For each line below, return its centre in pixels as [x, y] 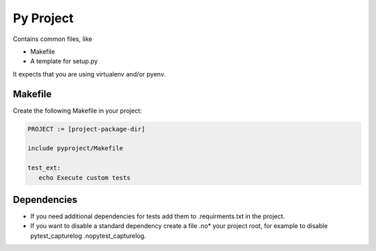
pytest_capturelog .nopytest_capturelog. [88, 236]
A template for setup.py [64, 61]
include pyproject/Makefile [75, 148]
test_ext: [44, 168]
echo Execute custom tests [85, 178]
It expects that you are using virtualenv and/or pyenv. [89, 74]
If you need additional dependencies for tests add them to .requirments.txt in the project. [158, 216]
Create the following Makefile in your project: [78, 111]
